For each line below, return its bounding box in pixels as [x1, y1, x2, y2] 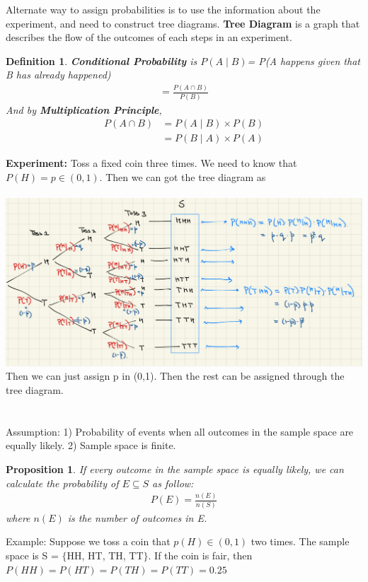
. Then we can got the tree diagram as [99, 169, 266, 184]
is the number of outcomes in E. [67, 510, 207, 525]
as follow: [152, 475, 194, 490]
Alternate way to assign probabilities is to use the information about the [6, 2, 321, 16]
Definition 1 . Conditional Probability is [6, 53, 197, 68]
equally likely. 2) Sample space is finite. [6, 438, 176, 453]
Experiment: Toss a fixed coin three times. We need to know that [6, 156, 297, 170]
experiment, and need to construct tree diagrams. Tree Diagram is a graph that [6, 16, 360, 30]
